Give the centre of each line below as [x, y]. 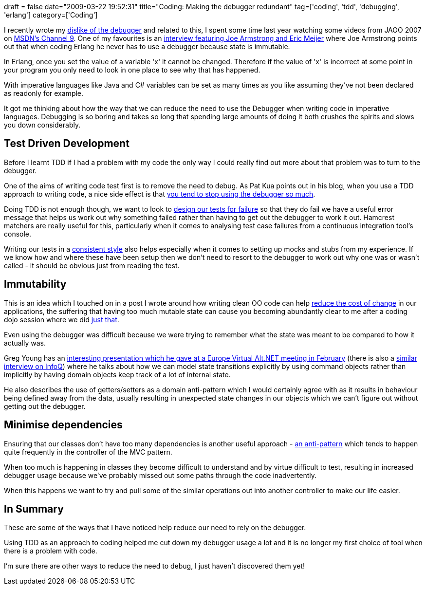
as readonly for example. [44, 93]
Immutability [35, 284]
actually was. [25, 343]
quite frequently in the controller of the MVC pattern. [88, 452]
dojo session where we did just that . [62, 319]
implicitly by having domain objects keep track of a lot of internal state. [117, 374]
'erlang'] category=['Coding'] [51, 15]
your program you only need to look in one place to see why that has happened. [132, 70]
